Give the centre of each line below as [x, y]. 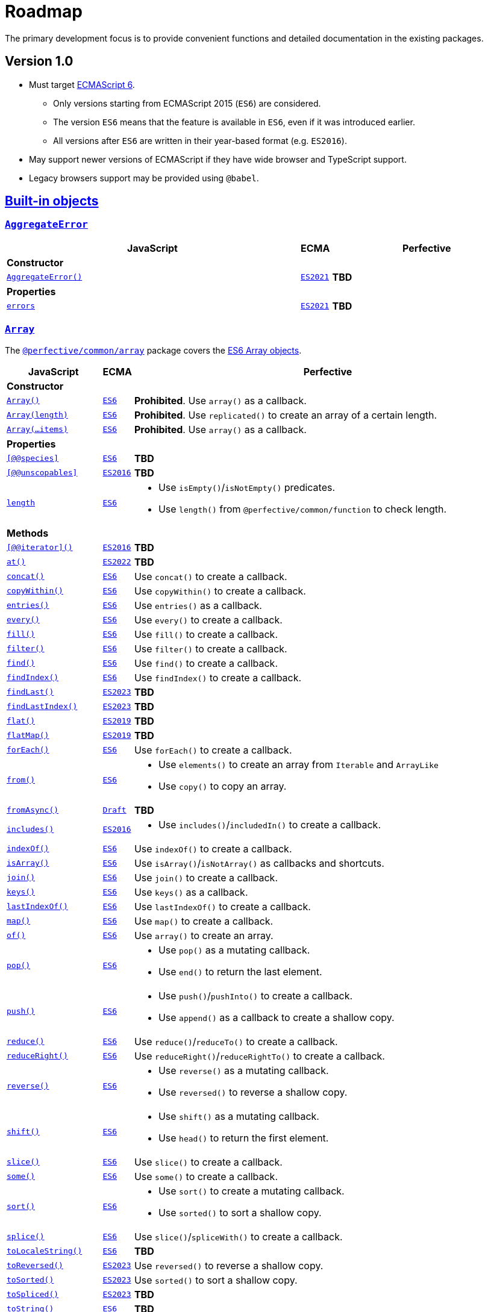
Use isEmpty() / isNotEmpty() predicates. [247, 487]
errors [21, 306]
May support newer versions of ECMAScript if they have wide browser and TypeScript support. [218, 159]
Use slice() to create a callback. [208, 1162]
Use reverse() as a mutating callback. [243, 1070]
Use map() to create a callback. [204, 921]
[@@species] [33, 458]
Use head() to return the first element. [243, 1138]
